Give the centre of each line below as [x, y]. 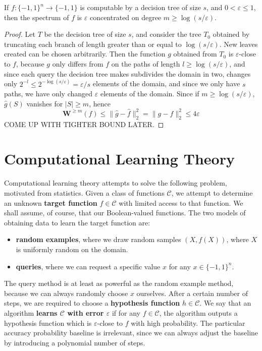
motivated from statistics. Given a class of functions [84, 192]
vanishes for [45, 103]
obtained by [231, 34]
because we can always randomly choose [66, 293]
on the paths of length [146, 63]
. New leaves [239, 44]
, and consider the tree [166, 34]
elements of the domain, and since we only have [166, 83]
